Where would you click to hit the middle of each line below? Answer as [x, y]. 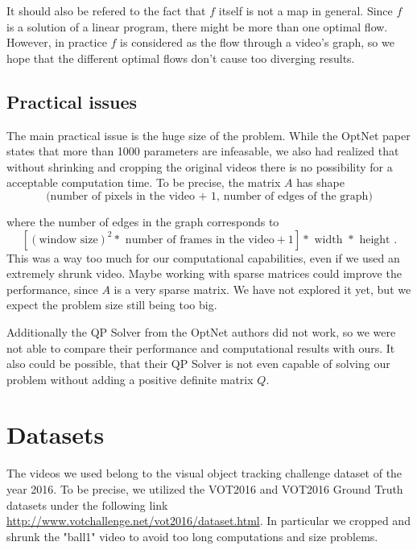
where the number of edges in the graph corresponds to [143, 221]
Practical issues [72, 101]
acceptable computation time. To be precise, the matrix [144, 182]
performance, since [52, 289]
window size [68, 240]
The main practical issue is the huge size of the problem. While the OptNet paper [208, 135]
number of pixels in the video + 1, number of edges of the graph [209, 196]
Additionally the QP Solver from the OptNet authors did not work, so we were [201, 331]
